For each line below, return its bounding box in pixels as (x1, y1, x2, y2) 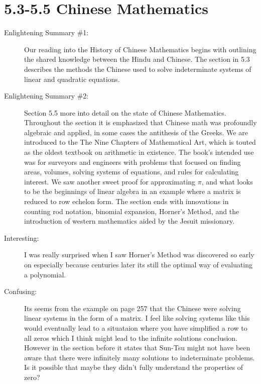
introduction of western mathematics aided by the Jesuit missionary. (24, 216, 235, 226)
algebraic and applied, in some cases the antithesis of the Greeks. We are (24, 127, 248, 137)
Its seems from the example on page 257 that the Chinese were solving (24, 303, 241, 313)
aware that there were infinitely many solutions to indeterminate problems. (24, 352, 255, 362)
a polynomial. (24, 269, 66, 279)
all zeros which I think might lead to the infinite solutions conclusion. (24, 332, 238, 343)
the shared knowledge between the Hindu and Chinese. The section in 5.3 (24, 54, 250, 64)
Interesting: (4, 232, 39, 243)
